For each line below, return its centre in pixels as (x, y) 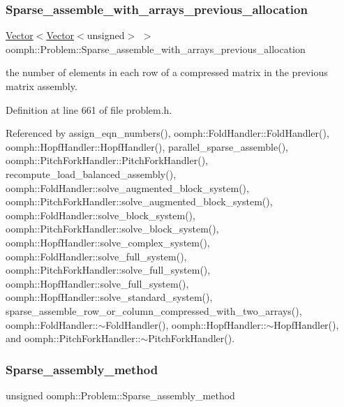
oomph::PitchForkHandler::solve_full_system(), (108, 270)
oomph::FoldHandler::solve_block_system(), (100, 215)
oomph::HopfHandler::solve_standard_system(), (109, 297)
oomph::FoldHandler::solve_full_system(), (96, 256)
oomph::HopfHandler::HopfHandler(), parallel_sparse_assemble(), (147, 146)
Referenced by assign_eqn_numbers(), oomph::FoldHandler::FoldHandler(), (167, 133)
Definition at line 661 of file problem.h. (89, 109)
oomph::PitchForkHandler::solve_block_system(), (112, 229)
